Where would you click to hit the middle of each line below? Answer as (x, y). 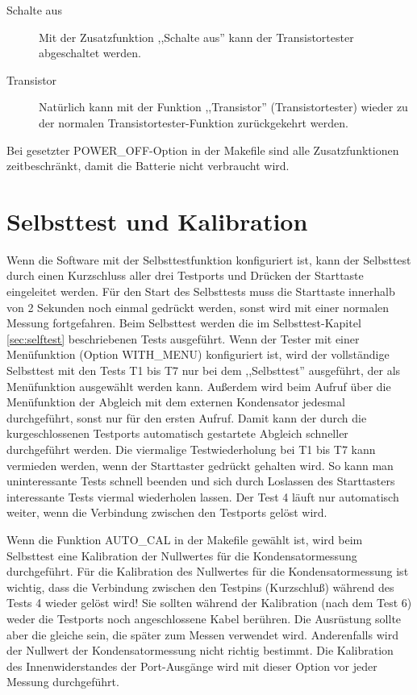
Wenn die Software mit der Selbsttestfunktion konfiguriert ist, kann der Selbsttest (209, 259)
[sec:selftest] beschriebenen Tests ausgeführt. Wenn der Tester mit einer (183, 338)
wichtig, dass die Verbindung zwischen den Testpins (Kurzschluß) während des (200, 587)
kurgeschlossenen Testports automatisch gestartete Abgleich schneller (177, 433)
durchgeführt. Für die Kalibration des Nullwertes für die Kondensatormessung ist (208, 571)
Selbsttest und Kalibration (157, 221)
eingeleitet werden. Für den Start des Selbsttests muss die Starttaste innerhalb (201, 291)
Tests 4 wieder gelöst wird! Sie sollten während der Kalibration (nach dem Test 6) (209, 603)
